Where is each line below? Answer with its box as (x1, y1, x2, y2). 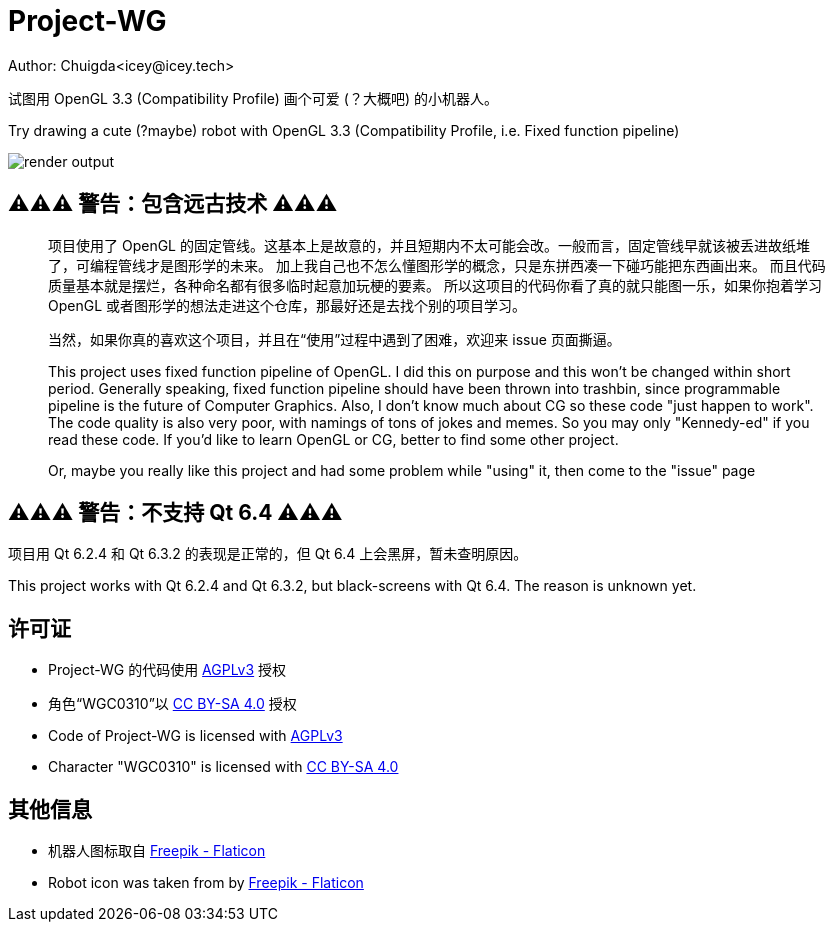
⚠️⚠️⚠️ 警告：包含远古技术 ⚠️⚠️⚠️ (8, 191, 338, 217)
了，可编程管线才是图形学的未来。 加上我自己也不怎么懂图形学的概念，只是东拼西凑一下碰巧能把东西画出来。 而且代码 (48, 256, 826, 274)
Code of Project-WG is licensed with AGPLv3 (48, 727, 343, 745)
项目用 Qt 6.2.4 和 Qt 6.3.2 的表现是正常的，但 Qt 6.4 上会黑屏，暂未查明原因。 (8, 545, 528, 563)
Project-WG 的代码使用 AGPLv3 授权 (48, 661, 287, 679)
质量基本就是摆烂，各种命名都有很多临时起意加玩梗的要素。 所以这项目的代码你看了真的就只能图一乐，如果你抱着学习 (48, 276, 822, 294)
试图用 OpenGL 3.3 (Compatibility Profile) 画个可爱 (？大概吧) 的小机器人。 (8, 89, 498, 107)
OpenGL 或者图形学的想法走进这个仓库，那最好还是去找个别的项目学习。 (48, 296, 527, 314)
